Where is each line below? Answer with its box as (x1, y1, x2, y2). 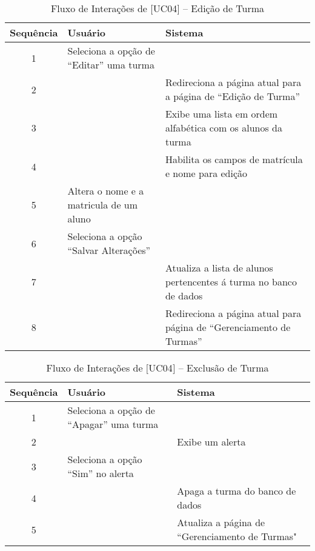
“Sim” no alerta (67, 466, 134, 480)
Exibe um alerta (177, 435, 246, 449)
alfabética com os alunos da (165, 121, 282, 135)
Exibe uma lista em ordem (165, 107, 278, 121)
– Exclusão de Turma (178, 361, 269, 375)
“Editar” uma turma (67, 58, 154, 72)
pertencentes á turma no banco (165, 275, 297, 289)
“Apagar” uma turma (67, 417, 159, 431)
